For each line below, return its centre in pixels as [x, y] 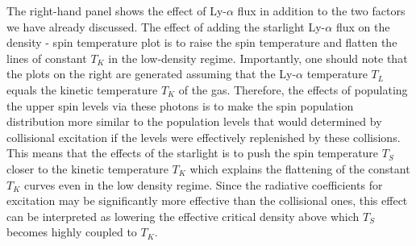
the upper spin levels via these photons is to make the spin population [180, 105]
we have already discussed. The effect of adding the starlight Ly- [166, 26]
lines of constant [47, 58]
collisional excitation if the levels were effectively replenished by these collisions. [204, 137]
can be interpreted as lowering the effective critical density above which [183, 216]
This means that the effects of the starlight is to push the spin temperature [193, 153]
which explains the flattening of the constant [300, 168]
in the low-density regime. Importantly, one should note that [258, 58]
